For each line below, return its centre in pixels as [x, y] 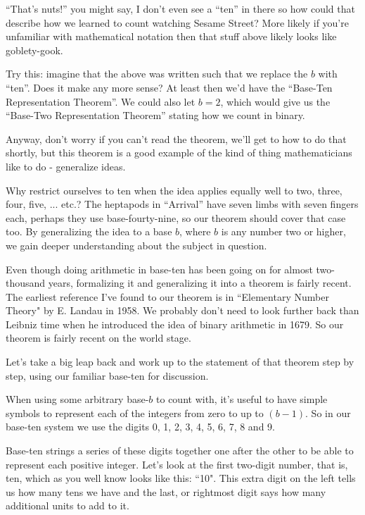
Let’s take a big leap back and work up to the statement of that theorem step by [180, 362]
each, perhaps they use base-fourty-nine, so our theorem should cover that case [176, 217]
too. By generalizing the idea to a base [89, 231]
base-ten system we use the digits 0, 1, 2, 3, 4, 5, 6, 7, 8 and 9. [140, 427]
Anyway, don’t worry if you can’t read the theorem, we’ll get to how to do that [176, 138]
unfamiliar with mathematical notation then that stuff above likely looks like [171, 36]
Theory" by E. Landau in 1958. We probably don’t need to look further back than [182, 310]
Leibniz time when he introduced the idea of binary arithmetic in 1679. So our [175, 324]
